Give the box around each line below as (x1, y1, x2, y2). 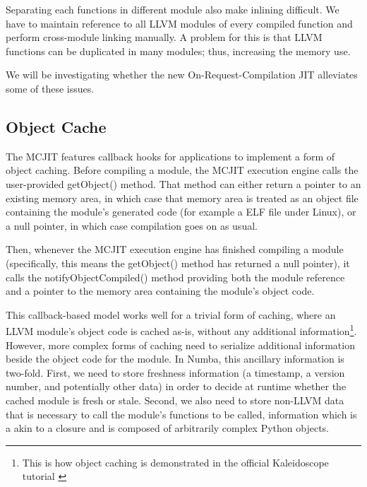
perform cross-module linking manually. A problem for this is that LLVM (6, 30, 323, 45)
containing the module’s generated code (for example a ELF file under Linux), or (6, 204, 356, 219)
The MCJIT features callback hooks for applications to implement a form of (6, 148, 335, 163)
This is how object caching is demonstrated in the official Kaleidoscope (22, 454, 329, 469)
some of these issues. (6, 81, 95, 95)
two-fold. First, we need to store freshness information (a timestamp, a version (6, 365, 345, 380)
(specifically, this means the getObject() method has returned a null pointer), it (6, 255, 350, 270)
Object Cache (6, 115, 107, 137)
